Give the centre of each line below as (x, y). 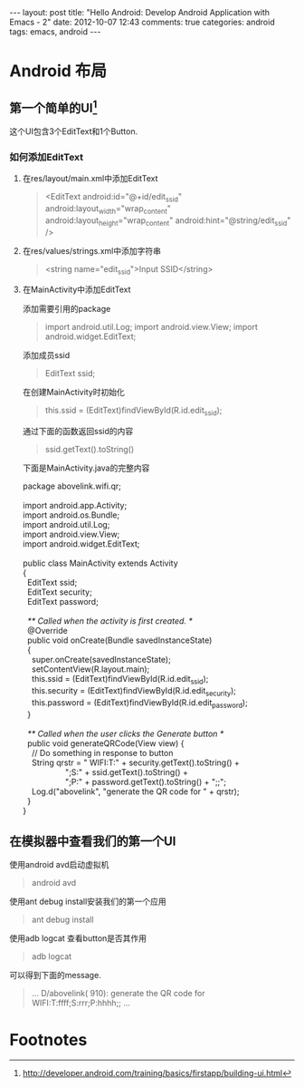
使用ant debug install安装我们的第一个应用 (88, 902)
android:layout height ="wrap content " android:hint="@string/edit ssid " (168, 221)
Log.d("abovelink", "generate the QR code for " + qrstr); (135, 791)
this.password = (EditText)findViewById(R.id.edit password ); (140, 703)
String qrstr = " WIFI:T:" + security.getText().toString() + (135, 762)
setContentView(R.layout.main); (90, 669)
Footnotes (48, 1039)
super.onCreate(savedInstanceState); (101, 660)
